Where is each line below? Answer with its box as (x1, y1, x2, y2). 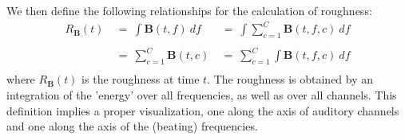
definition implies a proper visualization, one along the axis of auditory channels (6, 102, 399, 119)
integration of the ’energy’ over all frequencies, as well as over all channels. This (6, 86, 397, 103)
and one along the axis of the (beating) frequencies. (6, 118, 258, 134)
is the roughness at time (81, 71, 200, 87)
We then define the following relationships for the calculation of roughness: (6, 2, 372, 18)
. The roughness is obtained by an (207, 71, 374, 87)
